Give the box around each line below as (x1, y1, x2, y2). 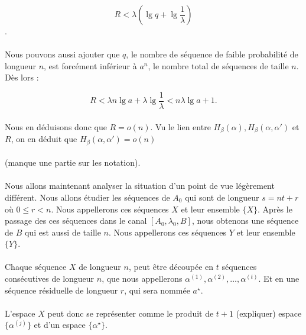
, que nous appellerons (102, 272, 183, 285)
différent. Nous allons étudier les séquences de (5, 191, 170, 203)
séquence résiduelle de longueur (5, 284, 118, 296)
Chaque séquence (5, 260, 67, 273)
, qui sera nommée (124, 284, 190, 296)
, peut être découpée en (128, 260, 214, 273)
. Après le (258, 202, 292, 215)
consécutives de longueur (5, 272, 95, 285)
